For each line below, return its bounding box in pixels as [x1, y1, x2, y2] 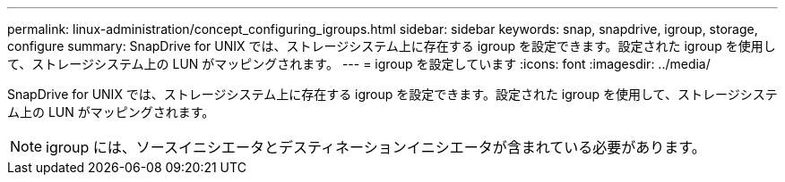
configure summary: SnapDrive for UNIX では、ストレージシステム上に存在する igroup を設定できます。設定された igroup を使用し [7, 38, 776, 54]
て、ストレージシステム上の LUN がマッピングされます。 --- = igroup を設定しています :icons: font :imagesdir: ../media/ [7, 56, 711, 71]
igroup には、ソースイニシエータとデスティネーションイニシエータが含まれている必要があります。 [46, 138, 706, 156]
